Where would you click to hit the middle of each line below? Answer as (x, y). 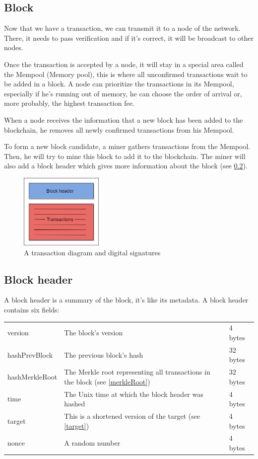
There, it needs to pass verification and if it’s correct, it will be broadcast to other (129, 38)
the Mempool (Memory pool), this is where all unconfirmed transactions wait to (126, 74)
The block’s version (94, 333)
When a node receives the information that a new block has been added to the (124, 119)
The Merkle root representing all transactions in (137, 372)
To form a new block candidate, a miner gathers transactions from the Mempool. (127, 146)
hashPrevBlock (30, 354)
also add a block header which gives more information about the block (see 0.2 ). (126, 166)
